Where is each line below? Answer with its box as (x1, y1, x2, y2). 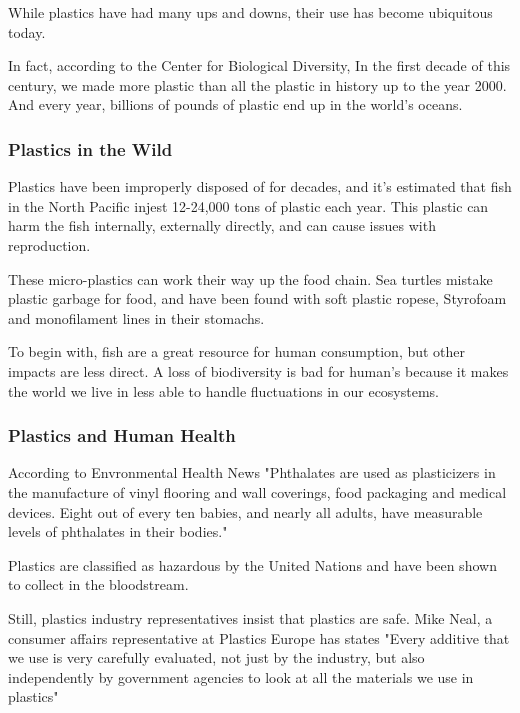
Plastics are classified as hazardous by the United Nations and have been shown (8, 554, 497, 575)
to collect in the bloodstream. (8, 574, 189, 595)
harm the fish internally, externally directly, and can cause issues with (8, 215, 436, 236)
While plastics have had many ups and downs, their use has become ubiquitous (8, 2, 493, 22)
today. (8, 21, 46, 42)
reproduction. (8, 234, 91, 255)
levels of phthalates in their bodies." (8, 521, 228, 542)
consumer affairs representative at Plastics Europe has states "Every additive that (8, 627, 510, 648)
